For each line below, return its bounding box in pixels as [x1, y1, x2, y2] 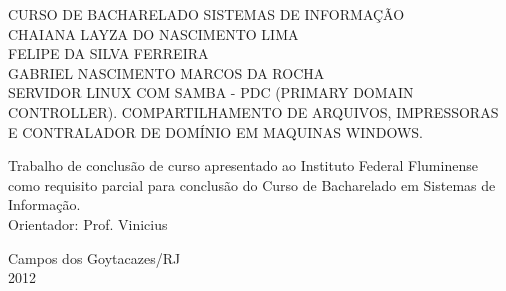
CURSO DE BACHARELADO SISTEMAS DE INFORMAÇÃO [8, 4, 405, 24]
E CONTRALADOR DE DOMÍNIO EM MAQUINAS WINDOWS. [8, 121, 423, 142]
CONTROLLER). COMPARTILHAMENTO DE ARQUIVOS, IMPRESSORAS [8, 101, 499, 122]
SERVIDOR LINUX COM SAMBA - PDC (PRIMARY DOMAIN [8, 82, 414, 103]
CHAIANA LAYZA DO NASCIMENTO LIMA [8, 23, 299, 44]
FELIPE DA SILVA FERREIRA [8, 43, 209, 64]
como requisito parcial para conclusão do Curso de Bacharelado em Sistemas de [8, 174, 496, 195]
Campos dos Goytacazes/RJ [8, 247, 181, 268]
